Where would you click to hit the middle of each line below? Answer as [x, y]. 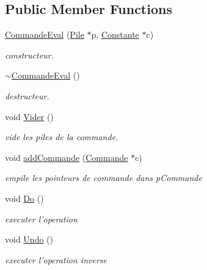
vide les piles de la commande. [62, 137]
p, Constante [115, 34]
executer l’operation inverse [56, 259]
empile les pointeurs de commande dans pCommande [103, 178]
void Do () [24, 198]
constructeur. [29, 55]
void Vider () [29, 116]
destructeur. [27, 95]
